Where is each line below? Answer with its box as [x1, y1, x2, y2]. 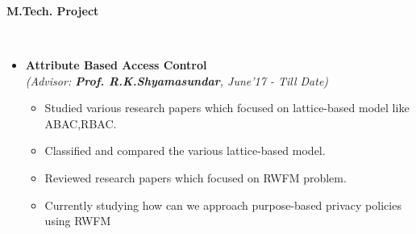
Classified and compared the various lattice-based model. [44, 142, 326, 159]
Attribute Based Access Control [25, 56, 207, 73]
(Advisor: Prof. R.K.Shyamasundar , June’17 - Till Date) [25, 72, 329, 89]
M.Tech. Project [6, 2, 99, 19]
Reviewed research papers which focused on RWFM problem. [44, 169, 347, 186]
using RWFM [44, 212, 111, 229]
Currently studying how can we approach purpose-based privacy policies [44, 196, 401, 213]
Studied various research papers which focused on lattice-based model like [44, 99, 410, 116]
